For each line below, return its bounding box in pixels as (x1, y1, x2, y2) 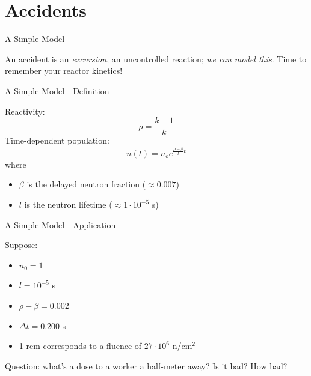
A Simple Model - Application (5, 218, 116, 231)
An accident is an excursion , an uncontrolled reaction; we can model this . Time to (5, 52, 307, 65)
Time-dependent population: (5, 134, 109, 147)
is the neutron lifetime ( (24, 198, 112, 211)
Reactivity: (5, 105, 45, 117)
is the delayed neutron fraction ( (26, 178, 146, 190)
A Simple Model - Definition (5, 84, 109, 97)
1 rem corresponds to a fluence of (19, 339, 142, 352)
